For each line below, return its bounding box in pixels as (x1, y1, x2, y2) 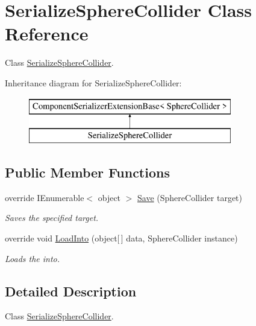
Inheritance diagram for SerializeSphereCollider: (5, 76, 182, 89)
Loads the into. (5, 252, 60, 264)
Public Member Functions (5, 163, 170, 182)
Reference (5, 21, 89, 46)
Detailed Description (5, 281, 137, 300)
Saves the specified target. (5, 211, 99, 224)
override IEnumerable (5, 191, 84, 203)
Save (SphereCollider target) (137, 191, 243, 203)
